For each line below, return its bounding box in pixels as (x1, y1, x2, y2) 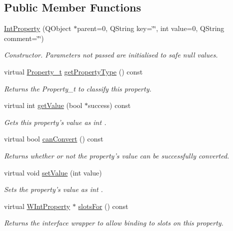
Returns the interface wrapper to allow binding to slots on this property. (4, 217, 223, 228)
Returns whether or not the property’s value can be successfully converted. (4, 150, 229, 160)
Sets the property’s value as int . (4, 184, 103, 194)
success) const (88, 100, 131, 110)
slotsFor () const (78, 200, 128, 211)
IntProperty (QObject (4, 23, 71, 33)
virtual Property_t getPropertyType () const (4, 66, 143, 76)
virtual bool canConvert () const (4, 133, 103, 144)
